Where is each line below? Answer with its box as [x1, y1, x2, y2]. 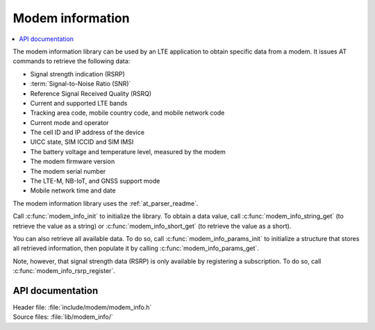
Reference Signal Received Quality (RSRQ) [30, 89, 152, 97]
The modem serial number [30, 167, 106, 175]
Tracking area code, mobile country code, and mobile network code [30, 108, 225, 117]
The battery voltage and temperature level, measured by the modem [30, 147, 226, 156]
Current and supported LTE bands [30, 99, 128, 107]
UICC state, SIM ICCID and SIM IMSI [30, 138, 134, 146]
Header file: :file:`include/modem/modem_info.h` [12, 303, 152, 312]
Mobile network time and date [30, 186, 116, 195]
